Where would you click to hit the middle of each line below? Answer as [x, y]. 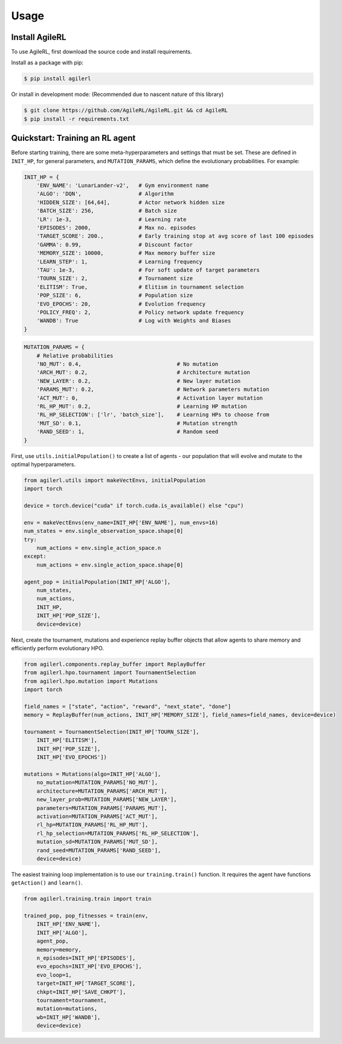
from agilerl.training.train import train [88, 899]
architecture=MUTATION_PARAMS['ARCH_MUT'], [102, 791]
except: [35, 556]
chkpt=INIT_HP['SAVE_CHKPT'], [81, 992]
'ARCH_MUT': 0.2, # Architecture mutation [144, 372]
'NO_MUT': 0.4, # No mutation [127, 364]
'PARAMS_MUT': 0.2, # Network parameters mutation [153, 389]
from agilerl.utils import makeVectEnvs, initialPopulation [115, 480]
